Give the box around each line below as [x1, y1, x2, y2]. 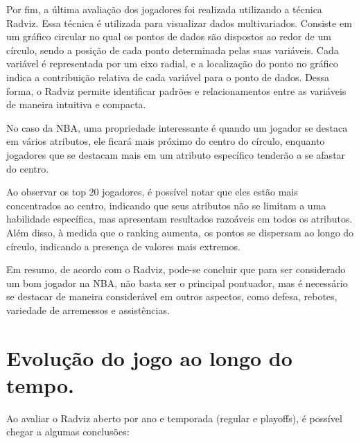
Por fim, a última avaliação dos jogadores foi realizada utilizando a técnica [6, 2, 322, 16]
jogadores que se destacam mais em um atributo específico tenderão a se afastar [6, 147, 346, 162]
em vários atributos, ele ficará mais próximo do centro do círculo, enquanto [6, 134, 325, 148]
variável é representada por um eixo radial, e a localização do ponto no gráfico [6, 56, 338, 71]
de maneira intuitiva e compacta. [6, 97, 146, 112]
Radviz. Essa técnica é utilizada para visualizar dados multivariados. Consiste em [6, 15, 352, 30]
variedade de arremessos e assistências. [6, 302, 170, 317]
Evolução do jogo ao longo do [6, 343, 292, 372]
